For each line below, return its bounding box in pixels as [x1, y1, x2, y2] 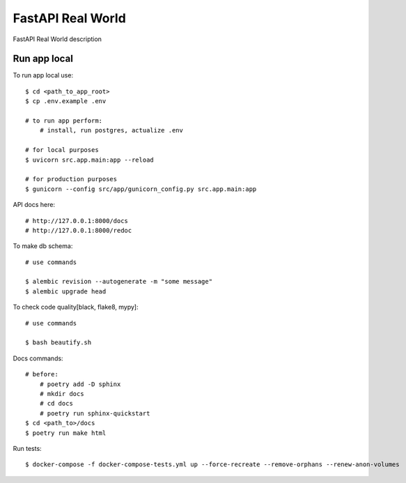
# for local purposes [25, 146, 99, 154]
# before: [25, 370, 58, 378]
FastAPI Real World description [13, 35, 102, 43]
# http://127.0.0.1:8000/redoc [25, 227, 132, 234]
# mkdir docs [39, 390, 84, 397]
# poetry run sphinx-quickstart [39, 409, 150, 417]
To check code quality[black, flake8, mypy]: [13, 303, 139, 312]
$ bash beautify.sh [25, 339, 92, 346]
